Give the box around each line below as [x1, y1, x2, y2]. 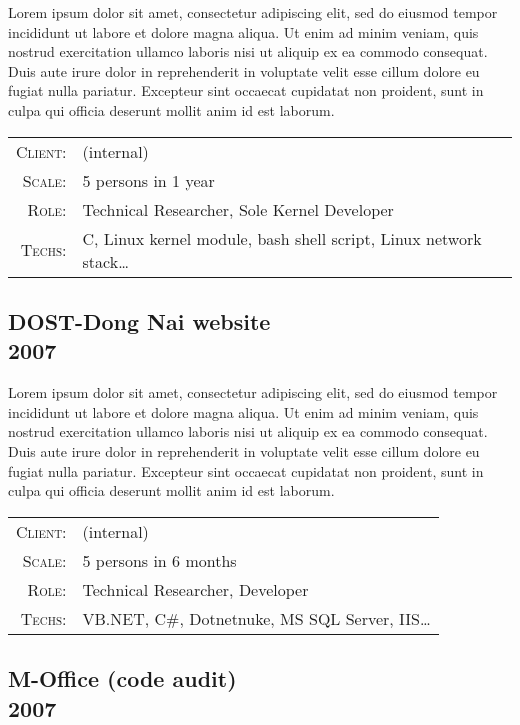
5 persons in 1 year [82, 168, 215, 192]
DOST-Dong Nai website [8, 305, 271, 336]
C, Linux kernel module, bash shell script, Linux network [82, 226, 482, 250]
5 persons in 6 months [82, 548, 237, 572]
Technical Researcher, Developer [82, 577, 309, 601]
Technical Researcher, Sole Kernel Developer [82, 197, 394, 221]
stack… [82, 249, 129, 273]
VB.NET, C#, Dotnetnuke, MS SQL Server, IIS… [82, 606, 431, 630]
